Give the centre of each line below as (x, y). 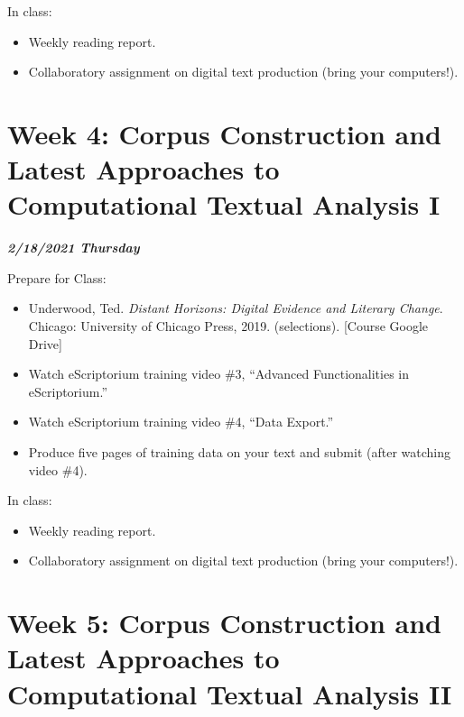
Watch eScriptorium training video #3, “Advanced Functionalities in (219, 374)
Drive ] (45, 343)
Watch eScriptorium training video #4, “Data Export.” (181, 422)
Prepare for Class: (57, 277)
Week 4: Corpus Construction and (225, 133)
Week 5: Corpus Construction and (225, 623)
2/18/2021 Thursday (74, 248)
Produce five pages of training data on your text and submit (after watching (240, 452)
